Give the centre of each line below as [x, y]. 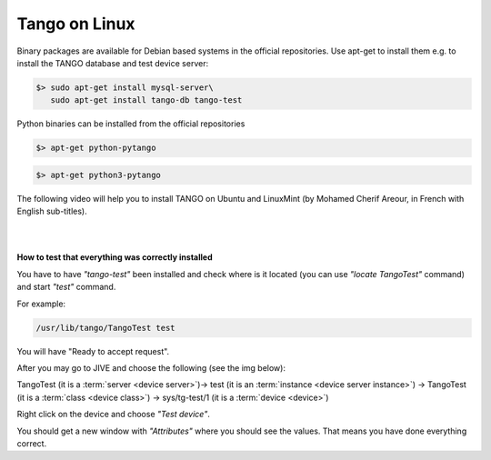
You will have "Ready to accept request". [93, 351]
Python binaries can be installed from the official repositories [131, 124]
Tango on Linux [76, 24]
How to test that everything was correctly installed [115, 257]
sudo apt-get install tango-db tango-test [146, 100]
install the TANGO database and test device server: [113, 63]
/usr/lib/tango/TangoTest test [106, 328]
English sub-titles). [52, 211]
